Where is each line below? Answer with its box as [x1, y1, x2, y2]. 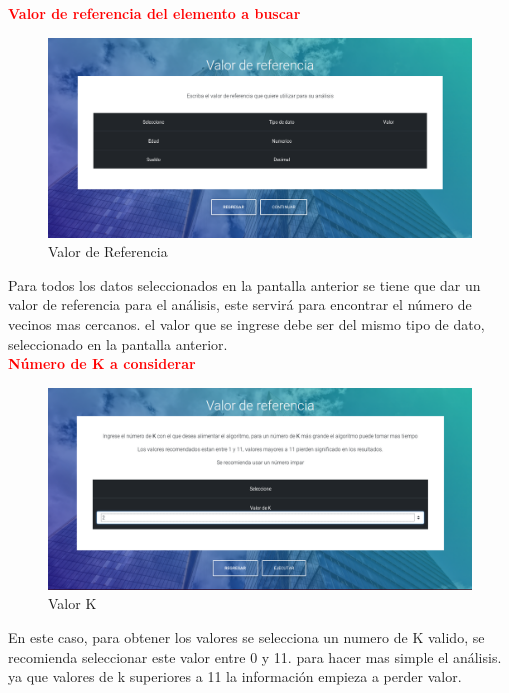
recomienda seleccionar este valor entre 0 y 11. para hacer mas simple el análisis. [8, 646, 502, 667]
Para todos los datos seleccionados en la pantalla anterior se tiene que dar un [8, 274, 481, 295]
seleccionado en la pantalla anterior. [8, 333, 228, 354]
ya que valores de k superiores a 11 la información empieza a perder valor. [8, 666, 462, 687]
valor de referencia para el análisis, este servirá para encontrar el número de [8, 294, 472, 315]
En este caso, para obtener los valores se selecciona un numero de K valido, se [8, 626, 485, 647]
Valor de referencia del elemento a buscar [8, 3, 301, 23]
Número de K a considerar [8, 353, 196, 374]
